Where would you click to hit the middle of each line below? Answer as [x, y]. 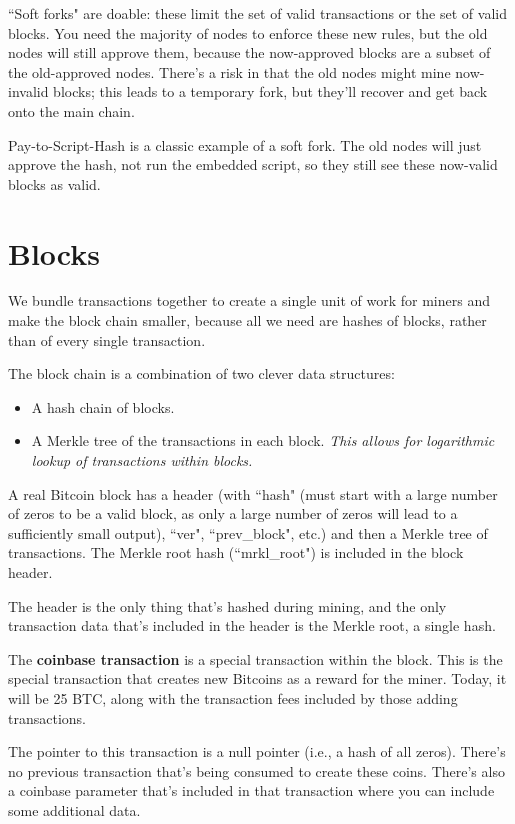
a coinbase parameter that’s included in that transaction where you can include [251, 790]
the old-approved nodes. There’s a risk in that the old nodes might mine [229, 71]
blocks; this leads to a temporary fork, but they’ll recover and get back [270, 91]
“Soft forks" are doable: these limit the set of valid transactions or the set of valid [257, 13]
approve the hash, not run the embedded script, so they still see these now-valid [253, 164]
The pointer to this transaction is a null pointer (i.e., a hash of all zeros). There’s [257, 751]
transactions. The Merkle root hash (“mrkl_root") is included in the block [236, 552]
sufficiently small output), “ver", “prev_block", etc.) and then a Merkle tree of [248, 532]
